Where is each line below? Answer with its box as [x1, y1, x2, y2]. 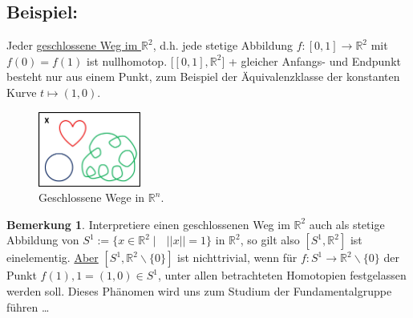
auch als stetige [309, 215, 385, 232]
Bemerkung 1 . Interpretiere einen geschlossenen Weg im [6, 215, 290, 232]
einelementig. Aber [6, 249, 99, 266]
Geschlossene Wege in [38, 189, 145, 206]
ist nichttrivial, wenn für [177, 249, 298, 266]
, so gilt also [240, 231, 300, 248]
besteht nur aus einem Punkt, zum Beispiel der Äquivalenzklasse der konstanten [6, 68, 400, 85]
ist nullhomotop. [87, 52, 168, 69]
